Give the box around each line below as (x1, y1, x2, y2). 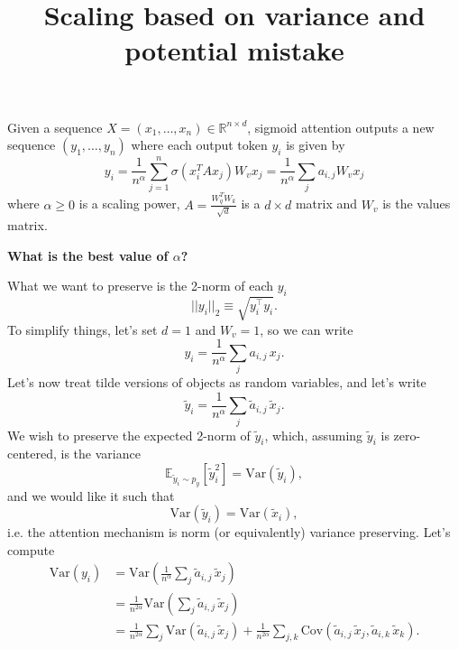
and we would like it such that (7, 486, 175, 505)
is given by (286, 135, 345, 154)
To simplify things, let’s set (7, 320, 158, 338)
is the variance (60, 444, 141, 463)
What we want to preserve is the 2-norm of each (7, 276, 273, 295)
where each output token (131, 135, 268, 154)
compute (7, 540, 55, 559)
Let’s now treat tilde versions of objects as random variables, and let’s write (7, 373, 426, 392)
